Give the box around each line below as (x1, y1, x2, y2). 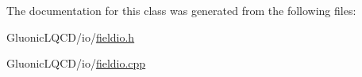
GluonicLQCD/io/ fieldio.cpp (6, 55, 146, 71)
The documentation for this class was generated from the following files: (6, 2, 356, 18)
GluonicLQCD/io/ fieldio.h (6, 28, 135, 45)
